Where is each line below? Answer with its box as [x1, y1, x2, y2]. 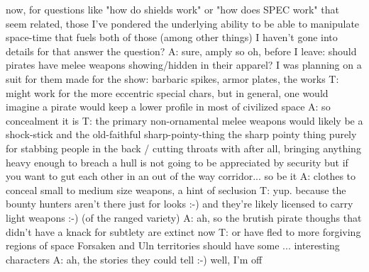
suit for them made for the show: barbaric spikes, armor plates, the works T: [6, 71, 339, 86]
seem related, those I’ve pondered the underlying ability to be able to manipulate [6, 16, 360, 30]
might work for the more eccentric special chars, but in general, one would [6, 85, 329, 100]
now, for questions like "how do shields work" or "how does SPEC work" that [6, 2, 339, 16]
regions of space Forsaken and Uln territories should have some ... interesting [6, 238, 340, 253]
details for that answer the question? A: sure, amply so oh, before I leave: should [6, 43, 357, 58]
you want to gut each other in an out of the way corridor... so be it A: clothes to [6, 169, 356, 183]
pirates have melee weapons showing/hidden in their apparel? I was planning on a [6, 57, 362, 72]
